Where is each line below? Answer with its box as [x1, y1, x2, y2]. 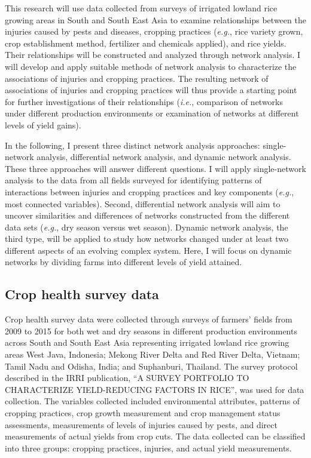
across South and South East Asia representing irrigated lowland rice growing [5, 336, 289, 349]
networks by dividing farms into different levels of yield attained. [5, 256, 242, 268]
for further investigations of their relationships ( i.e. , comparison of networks [5, 95, 283, 107]
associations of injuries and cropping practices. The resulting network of [5, 72, 269, 84]
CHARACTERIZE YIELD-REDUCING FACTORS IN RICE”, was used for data [5, 383, 304, 395]
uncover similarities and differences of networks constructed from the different [5, 209, 290, 222]
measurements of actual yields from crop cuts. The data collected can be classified [5, 430, 306, 442]
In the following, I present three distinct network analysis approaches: [5, 139, 260, 151]
